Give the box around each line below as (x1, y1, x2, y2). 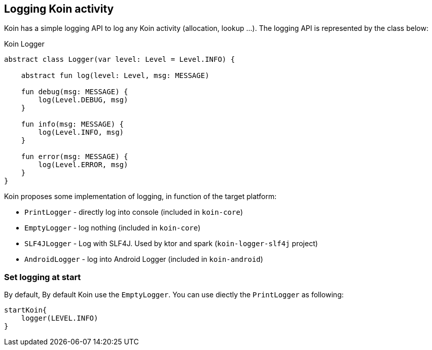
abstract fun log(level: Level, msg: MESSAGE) (21, 71, 209, 80)
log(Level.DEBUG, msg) (38, 96, 128, 104)
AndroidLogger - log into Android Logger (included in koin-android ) (24, 255, 263, 264)
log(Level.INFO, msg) (38, 128, 124, 137)
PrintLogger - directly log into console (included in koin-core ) (24, 208, 243, 217)
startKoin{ (4, 306, 47, 315)
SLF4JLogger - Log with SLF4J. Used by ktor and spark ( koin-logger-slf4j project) (24, 239, 318, 248)
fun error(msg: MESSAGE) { (21, 152, 128, 161)
